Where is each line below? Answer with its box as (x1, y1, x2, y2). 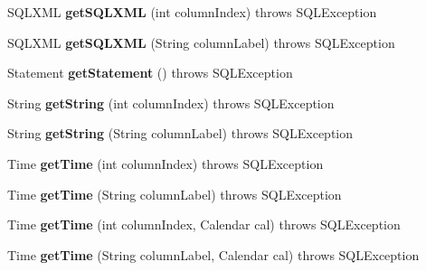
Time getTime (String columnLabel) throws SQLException (7, 184, 342, 203)
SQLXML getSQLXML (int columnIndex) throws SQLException (7, 3, 377, 21)
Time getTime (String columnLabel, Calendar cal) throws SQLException (7, 245, 420, 264)
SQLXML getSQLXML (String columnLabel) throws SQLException (7, 33, 395, 51)
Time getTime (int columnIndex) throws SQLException (7, 154, 324, 173)
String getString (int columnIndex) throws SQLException (7, 93, 335, 112)
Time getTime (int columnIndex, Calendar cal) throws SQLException (7, 215, 401, 234)
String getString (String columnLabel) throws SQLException (7, 124, 354, 143)
